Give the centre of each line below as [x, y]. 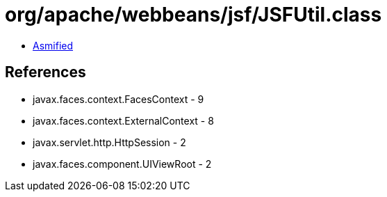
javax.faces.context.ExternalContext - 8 [123, 120]
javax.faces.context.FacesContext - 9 [118, 99]
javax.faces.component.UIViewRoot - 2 [122, 164]
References [46, 72]
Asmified [53, 45]
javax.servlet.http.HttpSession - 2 [109, 142]
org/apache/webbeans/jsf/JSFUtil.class [193, 15]
